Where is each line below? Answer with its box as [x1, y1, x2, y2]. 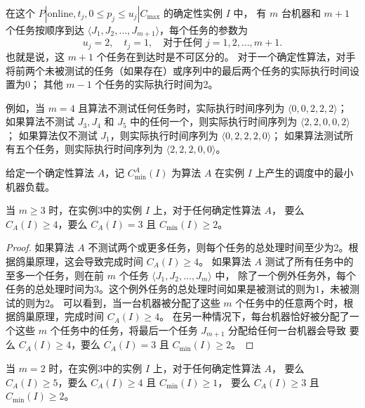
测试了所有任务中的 [265, 254, 354, 269]
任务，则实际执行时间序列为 [34, 141, 163, 156]
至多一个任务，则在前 [6, 267, 104, 282]
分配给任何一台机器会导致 [228, 323, 347, 337]
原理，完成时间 [34, 309, 104, 324]
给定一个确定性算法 [6, 165, 94, 180]
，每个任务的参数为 [159, 23, 248, 37]
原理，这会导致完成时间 [34, 254, 143, 269]
